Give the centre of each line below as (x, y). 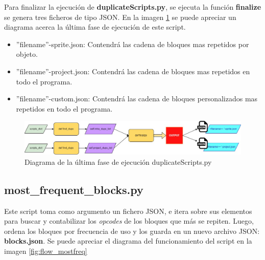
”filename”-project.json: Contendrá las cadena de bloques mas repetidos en (133, 71)
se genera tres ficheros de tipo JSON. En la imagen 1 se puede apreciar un (120, 17)
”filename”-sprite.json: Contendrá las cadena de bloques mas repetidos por (132, 44)
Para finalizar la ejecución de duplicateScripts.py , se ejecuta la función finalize (133, 7)
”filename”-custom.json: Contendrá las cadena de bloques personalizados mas (137, 99)
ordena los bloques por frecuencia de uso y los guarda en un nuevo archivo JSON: (132, 231)
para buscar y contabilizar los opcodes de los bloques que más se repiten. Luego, (129, 221)
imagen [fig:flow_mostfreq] (46, 251)
